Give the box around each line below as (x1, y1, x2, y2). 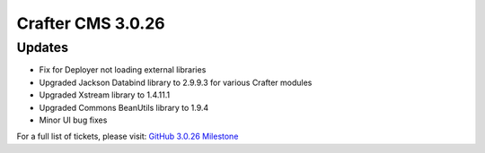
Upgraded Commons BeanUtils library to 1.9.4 (39, 102, 209, 113)
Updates (16, 39, 69, 55)
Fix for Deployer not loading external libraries (39, 64, 207, 75)
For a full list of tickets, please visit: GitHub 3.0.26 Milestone (16, 131, 239, 142)
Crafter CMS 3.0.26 (16, 13, 165, 33)
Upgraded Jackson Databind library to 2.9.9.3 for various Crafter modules (39, 77, 313, 88)
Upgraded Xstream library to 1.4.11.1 (39, 89, 171, 100)
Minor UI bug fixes (39, 115, 108, 125)
